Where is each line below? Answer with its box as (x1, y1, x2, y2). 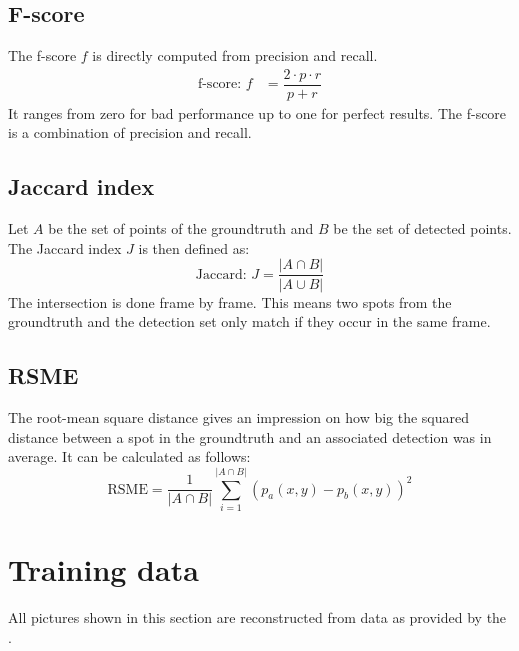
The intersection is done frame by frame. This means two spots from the (8, 291, 452, 312)
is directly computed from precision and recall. (92, 45, 378, 66)
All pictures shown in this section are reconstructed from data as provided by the (8, 606, 507, 627)
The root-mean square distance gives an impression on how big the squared (8, 406, 470, 427)
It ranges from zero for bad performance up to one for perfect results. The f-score (8, 102, 507, 123)
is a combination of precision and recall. (8, 122, 252, 143)
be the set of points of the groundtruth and (48, 218, 314, 239)
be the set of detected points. (333, 218, 512, 239)
